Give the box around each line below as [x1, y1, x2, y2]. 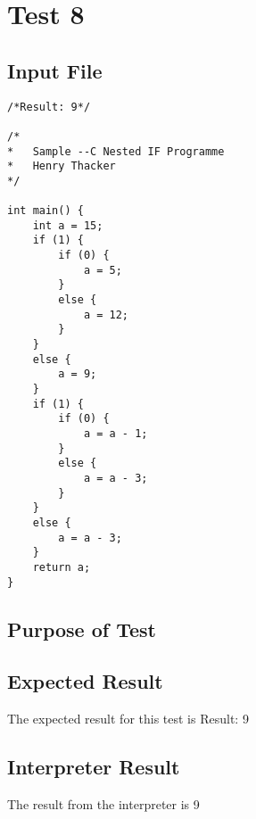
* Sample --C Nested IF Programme [7, 145, 225, 158]
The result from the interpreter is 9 [7, 795, 200, 814]
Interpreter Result [7, 753, 180, 781]
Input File [7, 56, 103, 84]
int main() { [7, 204, 84, 218]
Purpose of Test [7, 615, 156, 642]
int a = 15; [32, 219, 103, 232]
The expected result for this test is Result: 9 [7, 709, 249, 728]
